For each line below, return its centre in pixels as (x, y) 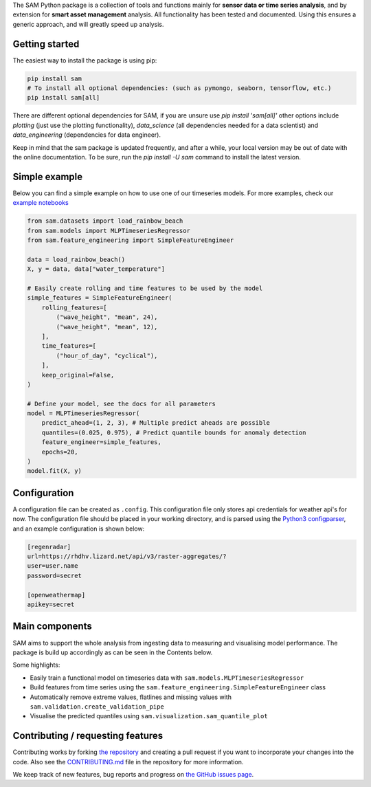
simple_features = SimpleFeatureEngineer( (100, 298)
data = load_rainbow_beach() (76, 259)
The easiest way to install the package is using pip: (85, 60)
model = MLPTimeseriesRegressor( (83, 413)
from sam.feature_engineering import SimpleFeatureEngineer (131, 240)
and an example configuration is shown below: (79, 529)
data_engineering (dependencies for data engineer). (87, 135)
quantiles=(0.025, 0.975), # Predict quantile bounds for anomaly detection (174, 432)
